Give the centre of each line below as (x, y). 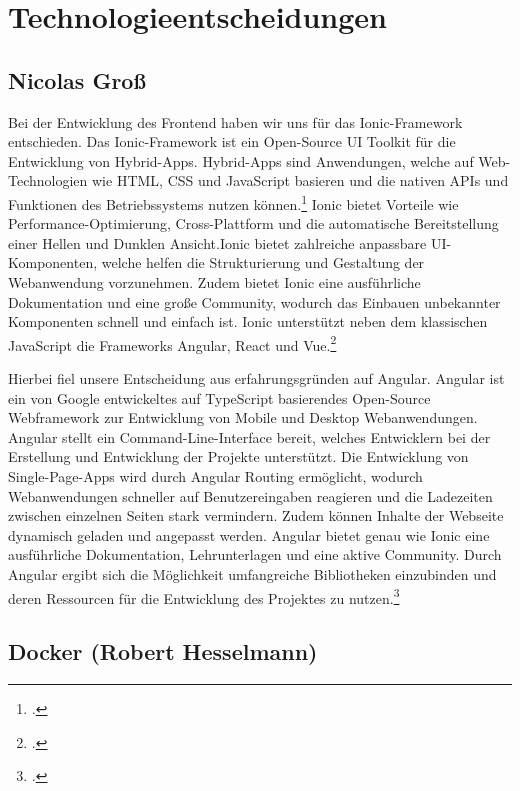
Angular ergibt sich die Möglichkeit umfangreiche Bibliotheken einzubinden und (252, 573)
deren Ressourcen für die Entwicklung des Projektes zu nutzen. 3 (204, 596)
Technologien (48, 180)
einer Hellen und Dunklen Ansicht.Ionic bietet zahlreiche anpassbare (217, 242)
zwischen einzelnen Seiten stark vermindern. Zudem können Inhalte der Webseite (256, 515)
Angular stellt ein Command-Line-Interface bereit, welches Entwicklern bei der (249, 436)
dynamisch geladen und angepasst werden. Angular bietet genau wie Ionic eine (249, 534)
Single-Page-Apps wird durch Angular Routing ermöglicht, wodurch (215, 475)
